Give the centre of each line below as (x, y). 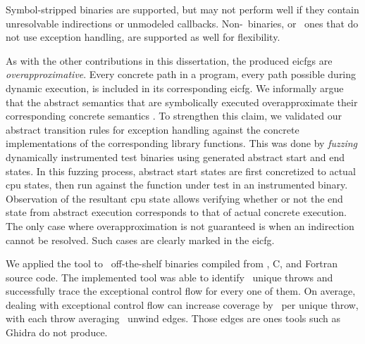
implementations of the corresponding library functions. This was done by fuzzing (182, 143)
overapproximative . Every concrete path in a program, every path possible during (181, 74)
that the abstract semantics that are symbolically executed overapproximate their (182, 102)
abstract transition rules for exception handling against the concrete (153, 129)
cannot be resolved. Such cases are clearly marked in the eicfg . (140, 240)
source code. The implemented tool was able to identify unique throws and (169, 277)
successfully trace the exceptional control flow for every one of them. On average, (181, 291)
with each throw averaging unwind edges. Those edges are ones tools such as (173, 318)
